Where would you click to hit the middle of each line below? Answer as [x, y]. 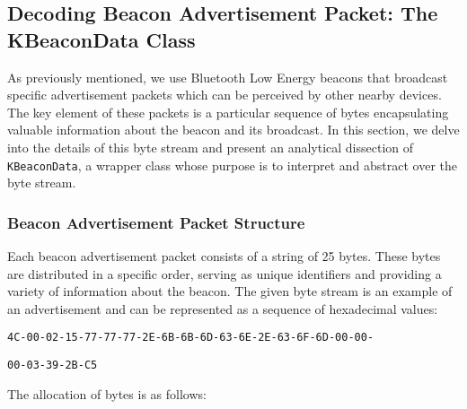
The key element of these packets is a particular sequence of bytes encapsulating [228, 112]
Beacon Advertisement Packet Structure [156, 222]
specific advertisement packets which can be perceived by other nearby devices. [225, 95]
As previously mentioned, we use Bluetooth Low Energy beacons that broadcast [228, 77]
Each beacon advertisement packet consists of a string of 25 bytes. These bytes [224, 256]
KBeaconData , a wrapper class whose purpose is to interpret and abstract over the [233, 165]
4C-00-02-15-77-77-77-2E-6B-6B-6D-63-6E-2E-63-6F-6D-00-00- [191, 338]
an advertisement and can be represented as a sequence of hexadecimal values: [223, 308]
